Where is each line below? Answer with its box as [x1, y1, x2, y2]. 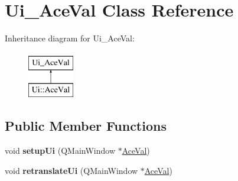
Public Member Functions [5, 117, 167, 135]
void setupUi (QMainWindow [5, 144, 116, 157]
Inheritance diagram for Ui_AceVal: [5, 32, 135, 44]
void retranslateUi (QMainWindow [5, 164, 138, 176]
